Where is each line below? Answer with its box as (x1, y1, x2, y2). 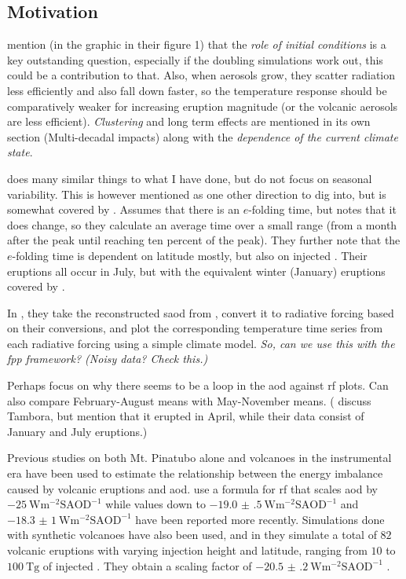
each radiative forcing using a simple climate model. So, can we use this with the (7, 335, 395, 351)
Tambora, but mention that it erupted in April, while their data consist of (7, 408, 364, 424)
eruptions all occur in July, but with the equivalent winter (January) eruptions (7, 262, 386, 279)
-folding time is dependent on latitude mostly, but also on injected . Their (12, 247, 368, 263)
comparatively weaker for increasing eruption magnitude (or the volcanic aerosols (7, 97, 398, 114)
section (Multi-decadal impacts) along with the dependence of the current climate (7, 128, 398, 145)
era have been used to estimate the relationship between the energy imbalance (7, 465, 383, 482)
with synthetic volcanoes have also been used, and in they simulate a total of (7, 526, 377, 543)
